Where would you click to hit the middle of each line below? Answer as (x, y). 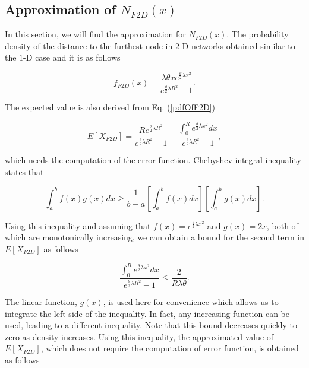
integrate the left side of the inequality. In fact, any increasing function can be (147, 313)
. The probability (258, 34)
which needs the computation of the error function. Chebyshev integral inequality (153, 160)
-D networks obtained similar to (237, 45)
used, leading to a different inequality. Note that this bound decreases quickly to (151, 325)
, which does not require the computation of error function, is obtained (170, 348)
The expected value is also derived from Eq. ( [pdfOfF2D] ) (110, 107)
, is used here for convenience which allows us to (191, 302)
